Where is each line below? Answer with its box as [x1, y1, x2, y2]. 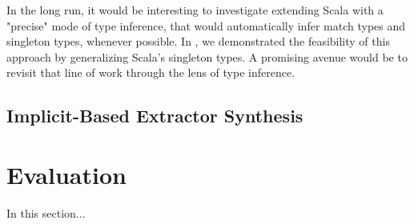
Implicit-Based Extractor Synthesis [6, 103, 303, 128]
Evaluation [6, 158, 127, 190]
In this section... [6, 204, 86, 221]
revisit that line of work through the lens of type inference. [6, 64, 295, 81]
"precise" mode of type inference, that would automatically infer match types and [6, 17, 406, 34]
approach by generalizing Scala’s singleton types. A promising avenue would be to [6, 48, 408, 65]
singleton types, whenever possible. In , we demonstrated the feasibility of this [6, 33, 390, 50]
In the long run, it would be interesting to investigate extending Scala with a [6, 2, 384, 18]
